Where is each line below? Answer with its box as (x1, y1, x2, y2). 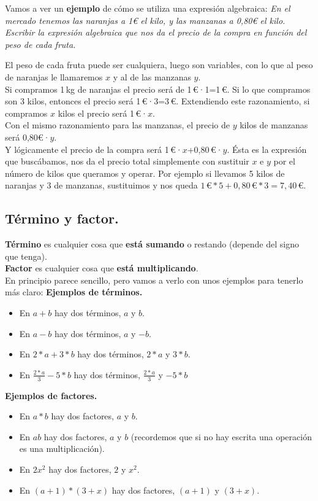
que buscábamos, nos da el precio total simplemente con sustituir (5, 155, 249, 168)
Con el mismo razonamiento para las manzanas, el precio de (5, 118, 230, 131)
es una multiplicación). (19, 442, 105, 455)
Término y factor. (5, 209, 119, 228)
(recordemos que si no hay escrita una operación (131, 430, 312, 443)
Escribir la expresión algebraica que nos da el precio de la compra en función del (5, 26, 307, 39)
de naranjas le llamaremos (5, 70, 103, 83)
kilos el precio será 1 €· (58, 106, 148, 119)
